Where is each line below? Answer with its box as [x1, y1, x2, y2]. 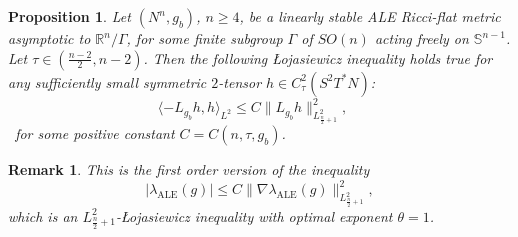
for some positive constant [15, 123, 175, 144]
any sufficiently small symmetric [8, 71, 207, 92]
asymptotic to [8, 28, 91, 48]
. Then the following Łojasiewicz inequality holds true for [143, 47, 493, 68]
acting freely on [374, 28, 469, 48]
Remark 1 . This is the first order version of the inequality [8, 159, 370, 180]
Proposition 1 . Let [8, 6, 131, 26]
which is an [8, 205, 78, 226]
